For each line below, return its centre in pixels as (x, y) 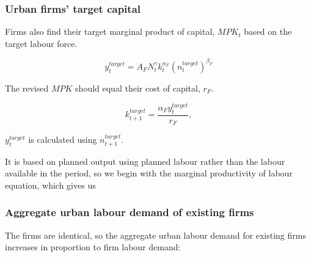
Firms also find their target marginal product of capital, (110, 31)
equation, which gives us (50, 185)
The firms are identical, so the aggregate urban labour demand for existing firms (155, 235)
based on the (268, 31)
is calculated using (63, 139)
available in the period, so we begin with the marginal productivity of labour (149, 173)
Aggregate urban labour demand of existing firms (130, 212)
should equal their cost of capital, (138, 88)
